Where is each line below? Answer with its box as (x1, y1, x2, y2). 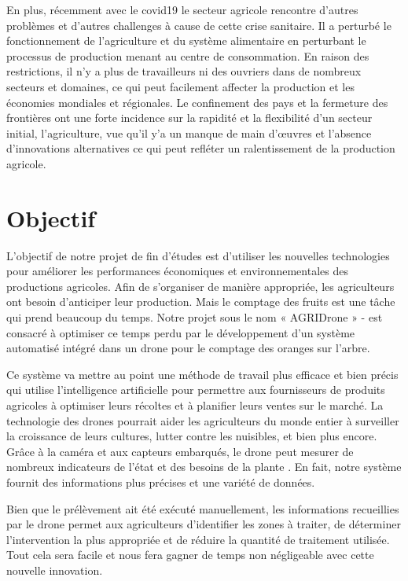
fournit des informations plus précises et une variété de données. (6, 473, 315, 490)
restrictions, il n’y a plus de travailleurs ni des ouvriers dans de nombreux (6, 63, 362, 79)
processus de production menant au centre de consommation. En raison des (6, 47, 369, 64)
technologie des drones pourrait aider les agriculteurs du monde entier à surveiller (6, 412, 399, 428)
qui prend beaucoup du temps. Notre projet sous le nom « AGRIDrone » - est (6, 309, 383, 325)
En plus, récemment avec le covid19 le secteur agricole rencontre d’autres (6, 2, 358, 17)
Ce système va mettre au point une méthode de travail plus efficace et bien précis (6, 366, 399, 382)
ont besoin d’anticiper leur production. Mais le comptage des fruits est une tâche (6, 293, 395, 310)
